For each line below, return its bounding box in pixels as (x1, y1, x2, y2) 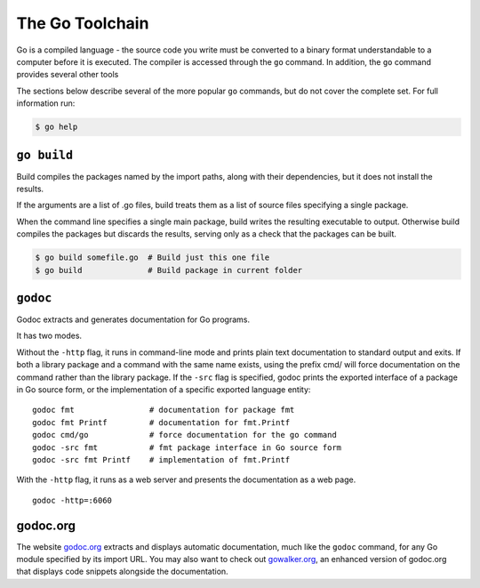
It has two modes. (16, 330, 83, 342)
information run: (16, 98, 76, 109)
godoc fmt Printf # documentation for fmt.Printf (32, 417, 291, 427)
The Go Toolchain (16, 13, 149, 33)
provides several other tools (16, 69, 119, 80)
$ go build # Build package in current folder (35, 265, 303, 275)
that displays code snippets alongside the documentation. (16, 566, 228, 577)
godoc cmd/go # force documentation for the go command (32, 430, 337, 440)
